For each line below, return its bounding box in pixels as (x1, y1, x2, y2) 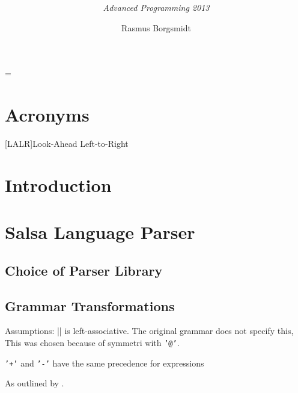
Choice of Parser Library (5, 261, 163, 279)
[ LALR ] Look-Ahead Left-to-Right (5, 137, 129, 150)
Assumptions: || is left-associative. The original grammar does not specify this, (5, 324, 294, 337)
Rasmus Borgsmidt (121, 21, 191, 34)
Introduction (5, 172, 112, 197)
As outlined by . (5, 377, 64, 389)
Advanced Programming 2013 (103, 1, 210, 14)
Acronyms (5, 102, 90, 127)
